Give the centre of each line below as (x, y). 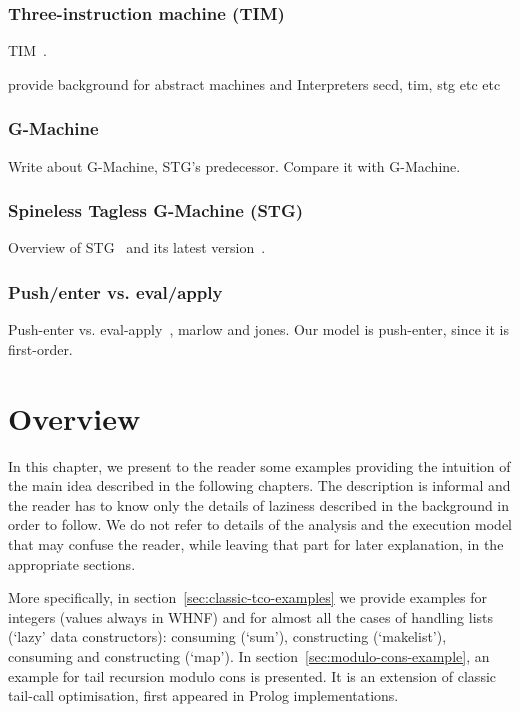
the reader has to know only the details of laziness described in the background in (259, 504)
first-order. (40, 348)
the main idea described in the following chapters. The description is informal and (259, 485)
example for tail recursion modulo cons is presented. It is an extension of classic (252, 675)
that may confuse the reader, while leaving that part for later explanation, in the (256, 543)
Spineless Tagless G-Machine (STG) (156, 210)
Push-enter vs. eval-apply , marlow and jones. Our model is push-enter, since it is (259, 329)
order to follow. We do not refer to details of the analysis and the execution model (260, 524)
